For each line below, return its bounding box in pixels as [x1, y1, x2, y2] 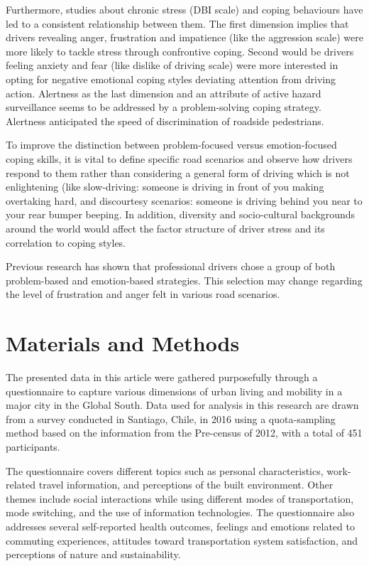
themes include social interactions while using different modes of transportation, [6, 491, 354, 506]
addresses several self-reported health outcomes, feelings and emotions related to [6, 518, 355, 533]
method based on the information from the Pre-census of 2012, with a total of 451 [6, 425, 363, 440]
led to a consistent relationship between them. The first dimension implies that [6, 16, 349, 31]
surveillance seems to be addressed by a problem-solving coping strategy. [6, 100, 321, 114]
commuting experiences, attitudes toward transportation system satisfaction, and [6, 533, 358, 548]
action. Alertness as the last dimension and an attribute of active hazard [6, 85, 321, 100]
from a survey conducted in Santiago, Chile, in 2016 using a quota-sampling [6, 411, 336, 426]
